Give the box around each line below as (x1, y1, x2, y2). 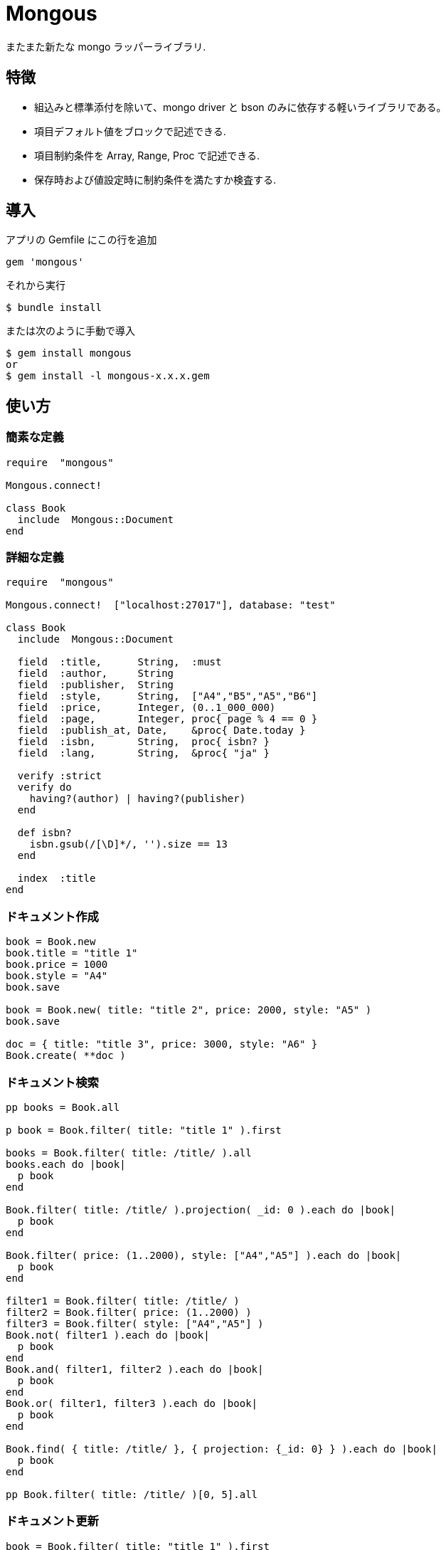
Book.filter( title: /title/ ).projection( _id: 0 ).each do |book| (6, 1203, 395, 1216)
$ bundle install (6, 302, 102, 314)
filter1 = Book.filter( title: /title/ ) (6, 1295, 240, 1307)
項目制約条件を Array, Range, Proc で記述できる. (34, 149, 260, 162)
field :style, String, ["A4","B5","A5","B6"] (17, 690, 318, 702)
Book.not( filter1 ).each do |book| (6, 1329, 210, 1341)
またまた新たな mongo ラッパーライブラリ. (6, 40, 206, 53)
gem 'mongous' (6, 256, 84, 268)
